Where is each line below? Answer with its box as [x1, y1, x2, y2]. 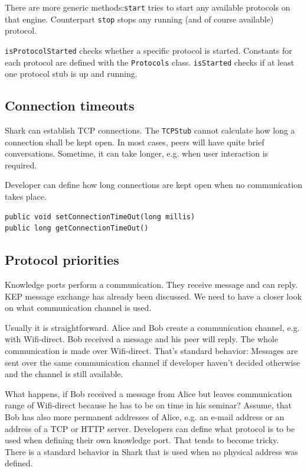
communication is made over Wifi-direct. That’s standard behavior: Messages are [5, 345, 298, 356]
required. [5, 158, 37, 171]
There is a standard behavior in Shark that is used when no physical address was [5, 445, 298, 457]
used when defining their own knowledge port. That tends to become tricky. [5, 434, 279, 446]
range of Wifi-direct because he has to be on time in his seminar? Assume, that [5, 399, 292, 411]
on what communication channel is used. [5, 301, 152, 314]
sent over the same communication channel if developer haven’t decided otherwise [5, 356, 301, 368]
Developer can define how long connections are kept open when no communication [5, 178, 302, 191]
